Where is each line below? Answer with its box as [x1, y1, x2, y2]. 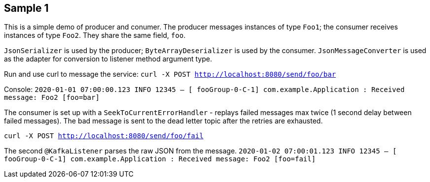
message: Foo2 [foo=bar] [4, 93, 100, 102]
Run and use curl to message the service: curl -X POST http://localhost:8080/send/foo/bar [4, 70, 336, 79]
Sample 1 [4, 2, 49, 14]
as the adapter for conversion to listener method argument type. [4, 55, 212, 63]
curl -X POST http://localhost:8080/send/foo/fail [4, 132, 204, 140]
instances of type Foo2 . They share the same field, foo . [4, 31, 186, 40]
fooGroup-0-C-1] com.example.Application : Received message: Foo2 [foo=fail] [4, 155, 316, 163]
